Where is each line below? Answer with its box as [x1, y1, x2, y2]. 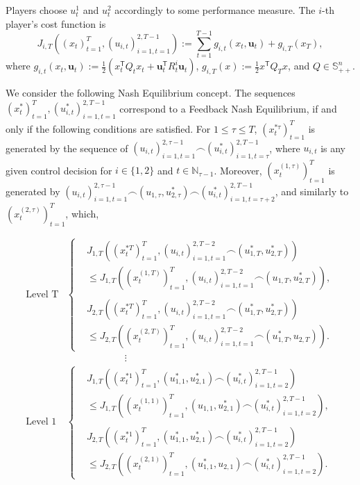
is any [320, 140, 346, 154]
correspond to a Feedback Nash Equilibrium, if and [119, 101, 337, 115]
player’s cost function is [6, 16, 106, 31]
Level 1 [26, 417, 57, 427]
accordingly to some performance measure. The [114, 3, 316, 17]
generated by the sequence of [6, 140, 128, 154]
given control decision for [6, 163, 112, 177]
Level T [26, 289, 59, 299]
